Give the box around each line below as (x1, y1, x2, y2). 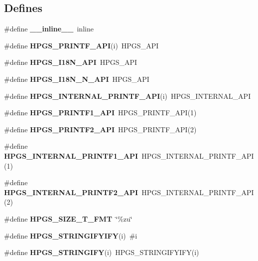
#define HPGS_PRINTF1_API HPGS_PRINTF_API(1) (4, 107, 197, 118)
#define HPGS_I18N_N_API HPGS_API (4, 73, 149, 84)
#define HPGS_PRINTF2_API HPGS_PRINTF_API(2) (4, 124, 197, 134)
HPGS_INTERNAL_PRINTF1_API (4, 150, 138, 161)
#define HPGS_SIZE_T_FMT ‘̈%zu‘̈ (4, 213, 132, 224)
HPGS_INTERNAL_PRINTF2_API (4, 187, 138, 197)
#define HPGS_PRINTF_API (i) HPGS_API (4, 40, 159, 50)
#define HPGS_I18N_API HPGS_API (4, 57, 137, 67)
